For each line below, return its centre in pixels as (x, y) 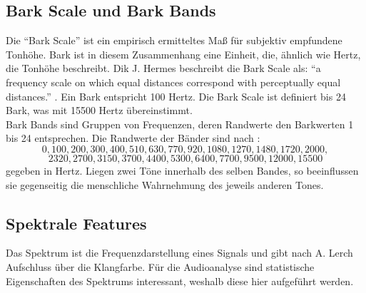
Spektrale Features (76, 223)
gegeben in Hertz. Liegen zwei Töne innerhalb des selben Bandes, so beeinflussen (182, 170)
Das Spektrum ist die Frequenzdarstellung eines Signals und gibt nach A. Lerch (179, 253)
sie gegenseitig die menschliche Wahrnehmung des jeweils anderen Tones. (165, 184)
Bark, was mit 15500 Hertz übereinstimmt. (99, 110)
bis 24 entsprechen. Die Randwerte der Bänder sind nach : (133, 138)
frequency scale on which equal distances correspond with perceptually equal (173, 82)
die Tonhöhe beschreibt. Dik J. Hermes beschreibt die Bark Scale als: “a (163, 68)
